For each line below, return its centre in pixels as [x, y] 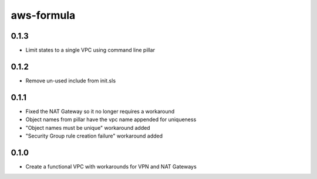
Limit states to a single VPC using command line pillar [90, 50]
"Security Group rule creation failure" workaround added [94, 136]
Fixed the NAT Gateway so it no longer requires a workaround [100, 111]
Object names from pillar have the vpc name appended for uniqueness [111, 119]
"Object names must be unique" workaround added [88, 128]
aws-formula [43, 15]
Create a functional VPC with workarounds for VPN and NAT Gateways [111, 166]
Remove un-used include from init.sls [71, 80]
